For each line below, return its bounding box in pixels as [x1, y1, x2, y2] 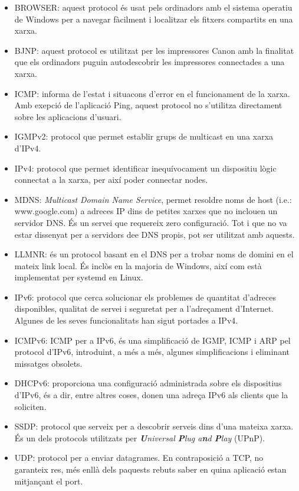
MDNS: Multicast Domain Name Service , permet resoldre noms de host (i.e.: [14, 193, 292, 205]
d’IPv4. [14, 141, 41, 154]
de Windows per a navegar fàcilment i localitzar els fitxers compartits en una [14, 12, 293, 25]
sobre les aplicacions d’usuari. [14, 110, 121, 122]
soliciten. [14, 400, 47, 412]
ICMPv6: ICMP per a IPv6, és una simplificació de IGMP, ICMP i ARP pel [14, 334, 291, 346]
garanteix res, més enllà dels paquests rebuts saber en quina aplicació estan [14, 463, 287, 475]
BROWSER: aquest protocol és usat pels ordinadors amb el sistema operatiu [14, 1, 293, 13]
